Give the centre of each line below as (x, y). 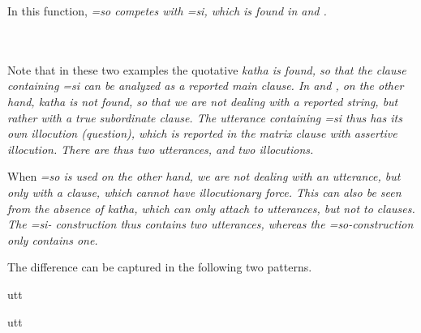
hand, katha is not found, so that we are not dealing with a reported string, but (203, 101)
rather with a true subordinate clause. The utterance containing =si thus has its (205, 117)
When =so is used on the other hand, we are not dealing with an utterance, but (204, 176)
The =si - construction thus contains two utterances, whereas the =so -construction (210, 224)
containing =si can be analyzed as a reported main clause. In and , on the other (206, 85)
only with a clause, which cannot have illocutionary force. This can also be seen (204, 192)
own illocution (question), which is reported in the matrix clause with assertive (202, 133)
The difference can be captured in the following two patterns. (160, 267)
